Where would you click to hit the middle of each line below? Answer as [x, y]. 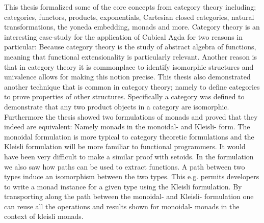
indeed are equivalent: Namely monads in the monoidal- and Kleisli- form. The [127, 127]
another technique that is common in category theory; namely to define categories [132, 86]
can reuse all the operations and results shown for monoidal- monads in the [122, 206]
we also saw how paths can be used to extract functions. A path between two [125, 166]
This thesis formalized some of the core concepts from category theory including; [130, 7]
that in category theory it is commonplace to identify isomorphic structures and [129, 66]
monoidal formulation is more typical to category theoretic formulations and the [129, 136]
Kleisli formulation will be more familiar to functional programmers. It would [125, 146]
